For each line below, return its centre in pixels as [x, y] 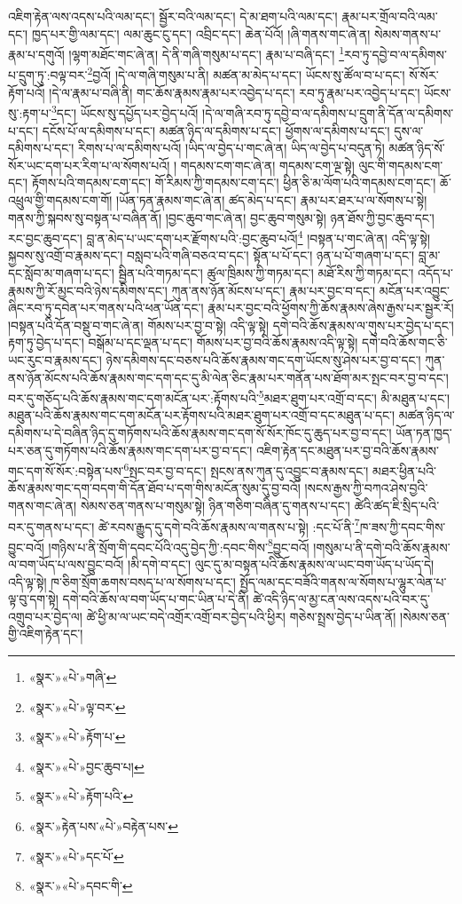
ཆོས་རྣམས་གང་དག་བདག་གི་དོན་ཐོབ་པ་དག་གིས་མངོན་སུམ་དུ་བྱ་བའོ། [154, 488]
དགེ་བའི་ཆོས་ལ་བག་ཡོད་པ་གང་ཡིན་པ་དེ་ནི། [156, 599]
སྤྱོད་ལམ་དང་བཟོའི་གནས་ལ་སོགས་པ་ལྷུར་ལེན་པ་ [343, 581]
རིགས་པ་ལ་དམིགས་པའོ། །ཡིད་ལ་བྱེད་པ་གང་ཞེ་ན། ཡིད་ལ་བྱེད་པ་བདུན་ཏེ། [231, 148]
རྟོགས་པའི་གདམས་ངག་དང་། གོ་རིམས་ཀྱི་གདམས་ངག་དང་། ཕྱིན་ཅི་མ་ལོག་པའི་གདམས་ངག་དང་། [234, 182]
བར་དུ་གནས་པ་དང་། [51, 526]
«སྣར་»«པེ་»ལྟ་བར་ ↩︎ [77, 706]
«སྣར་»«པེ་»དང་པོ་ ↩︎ [76, 856]
